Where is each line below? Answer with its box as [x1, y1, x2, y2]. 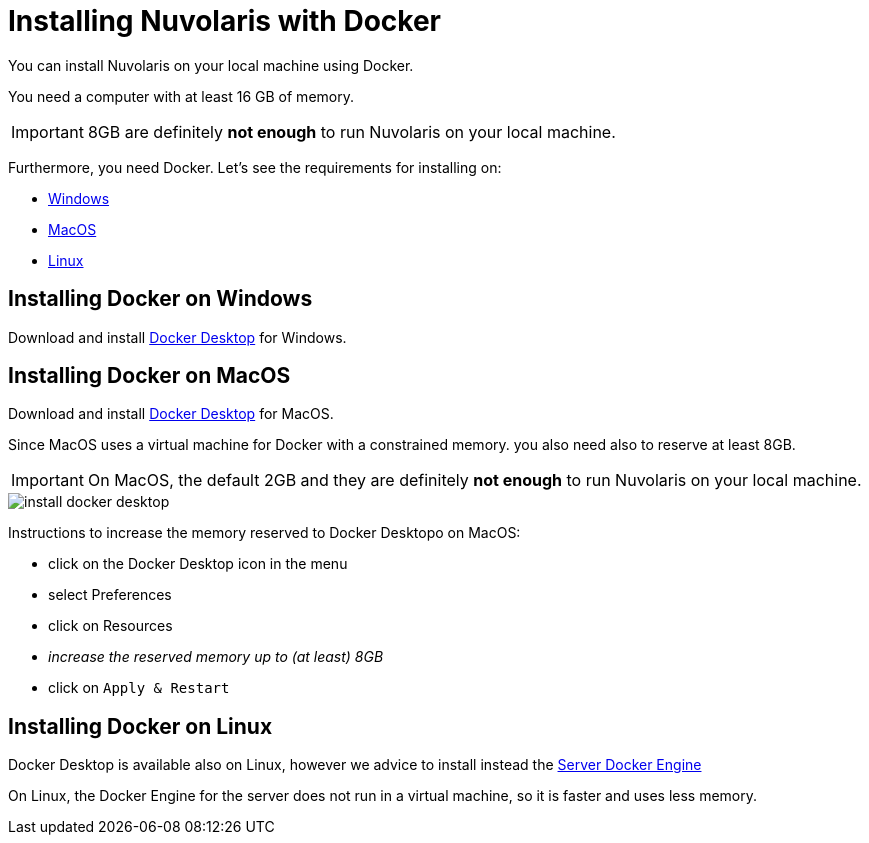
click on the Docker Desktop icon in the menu [48, 555, 348, 573]
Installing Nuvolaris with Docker [8, 4, 441, 38]
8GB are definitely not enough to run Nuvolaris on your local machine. [87, 121, 616, 142]
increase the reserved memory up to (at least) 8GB [48, 648, 384, 666]
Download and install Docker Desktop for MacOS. [8, 405, 334, 423]
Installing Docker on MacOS [8, 363, 291, 389]
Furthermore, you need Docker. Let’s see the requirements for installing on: [8, 158, 502, 176]
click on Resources [48, 617, 173, 635]
